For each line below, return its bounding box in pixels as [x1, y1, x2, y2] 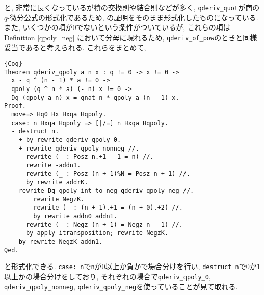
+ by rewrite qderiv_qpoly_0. [18, 136, 121, 143]
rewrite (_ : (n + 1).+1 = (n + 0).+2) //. [33, 204, 183, 212]
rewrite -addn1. [25, 161, 81, 169]
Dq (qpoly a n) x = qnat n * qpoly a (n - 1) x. [11, 94, 179, 101]
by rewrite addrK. [25, 179, 88, 186]
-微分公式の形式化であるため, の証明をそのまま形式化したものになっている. [7, 12, 258, 22]
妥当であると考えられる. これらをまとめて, [4, 42, 146, 52]
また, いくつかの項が [4, 22, 73, 33]
